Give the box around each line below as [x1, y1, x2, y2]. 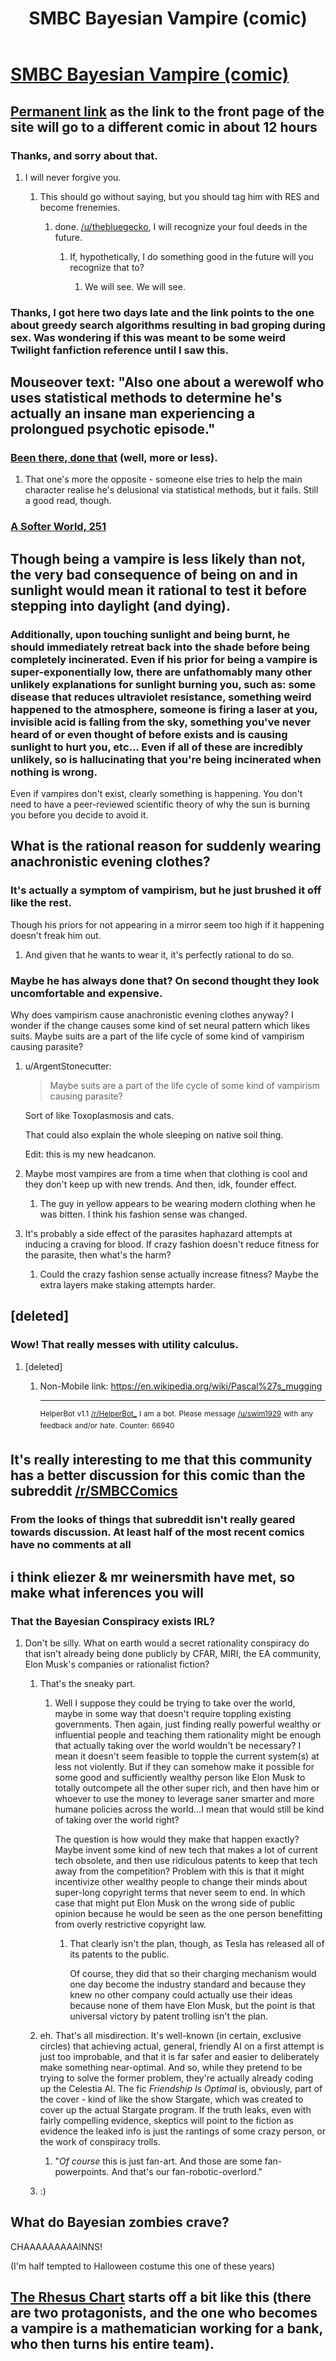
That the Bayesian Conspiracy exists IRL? [10, 1614, 216, 1628]
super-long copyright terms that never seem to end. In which [54, 1887, 306, 1899]
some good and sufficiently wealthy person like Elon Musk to [54, 1772, 306, 1784]
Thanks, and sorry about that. [10, 148, 158, 162]
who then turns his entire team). [10, 2336, 215, 2353]
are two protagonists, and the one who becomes [10, 2305, 318, 2322]
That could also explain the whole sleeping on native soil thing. [24, 1129, 284, 1141]
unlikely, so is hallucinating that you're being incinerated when [10, 752, 322, 766]
